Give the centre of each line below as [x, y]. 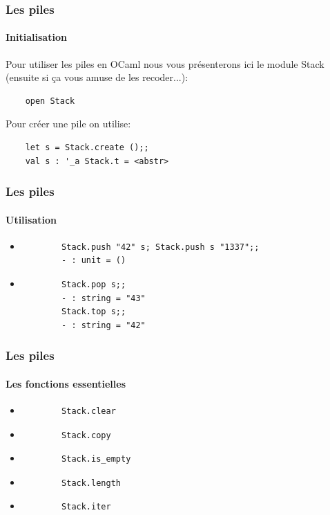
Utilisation [31, 219]
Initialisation [36, 37]
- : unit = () [94, 261]
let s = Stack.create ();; [87, 148]
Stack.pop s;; [94, 285]
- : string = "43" [104, 298]
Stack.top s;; [94, 312]
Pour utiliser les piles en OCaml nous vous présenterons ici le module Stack [165, 63]
